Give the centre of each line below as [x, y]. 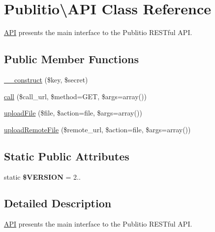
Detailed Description [58, 203]
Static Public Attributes [67, 156]
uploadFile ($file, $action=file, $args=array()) [73, 113]
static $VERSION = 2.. [42, 176]
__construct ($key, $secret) [46, 79]
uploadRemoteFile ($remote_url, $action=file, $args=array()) [97, 129]
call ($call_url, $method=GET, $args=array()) [75, 96]
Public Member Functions [71, 59]
